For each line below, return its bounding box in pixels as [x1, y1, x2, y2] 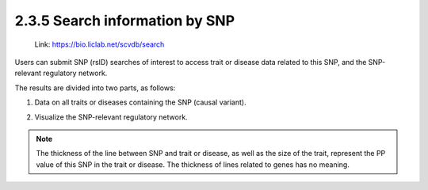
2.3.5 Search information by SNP [14, 12, 235, 29]
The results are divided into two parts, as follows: [14, 83, 176, 93]
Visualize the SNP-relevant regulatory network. [34, 112, 188, 122]
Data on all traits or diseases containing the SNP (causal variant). [34, 97, 246, 107]
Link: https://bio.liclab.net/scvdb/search [34, 40, 165, 49]
